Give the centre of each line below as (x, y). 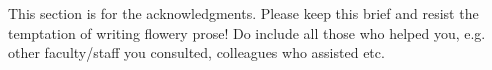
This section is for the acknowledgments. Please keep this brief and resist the (243, 13)
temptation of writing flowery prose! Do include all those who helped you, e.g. (247, 32)
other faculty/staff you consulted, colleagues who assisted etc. (196, 52)
